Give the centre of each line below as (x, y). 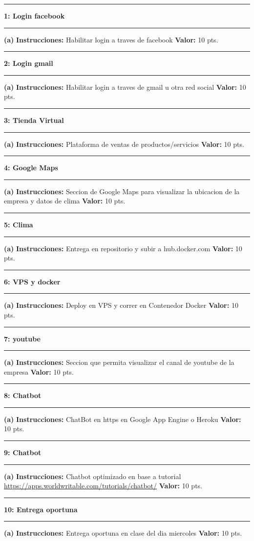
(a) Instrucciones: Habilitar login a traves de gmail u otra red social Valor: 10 (125, 87)
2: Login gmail (29, 63)
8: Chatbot (23, 395)
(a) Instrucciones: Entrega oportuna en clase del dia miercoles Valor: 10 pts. (123, 533)
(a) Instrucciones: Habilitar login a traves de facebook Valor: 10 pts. (111, 39)
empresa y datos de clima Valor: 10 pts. (65, 201)
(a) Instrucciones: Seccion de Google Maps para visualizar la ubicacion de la (122, 191)
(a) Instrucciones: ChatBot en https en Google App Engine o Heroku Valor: (123, 419)
